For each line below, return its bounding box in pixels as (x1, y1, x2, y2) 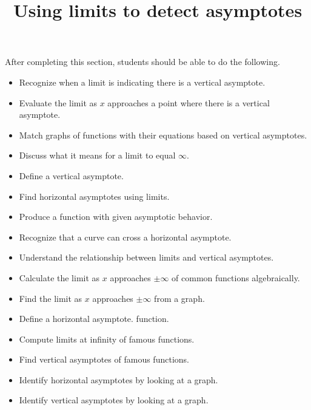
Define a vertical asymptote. (19, 169, 124, 182)
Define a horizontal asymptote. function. (19, 312, 169, 325)
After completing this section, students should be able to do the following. (5, 55, 280, 68)
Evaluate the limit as (19, 96, 98, 109)
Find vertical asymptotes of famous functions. (19, 353, 189, 366)
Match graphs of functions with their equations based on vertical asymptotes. (19, 128, 307, 141)
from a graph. (154, 292, 205, 304)
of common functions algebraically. (172, 271, 300, 284)
